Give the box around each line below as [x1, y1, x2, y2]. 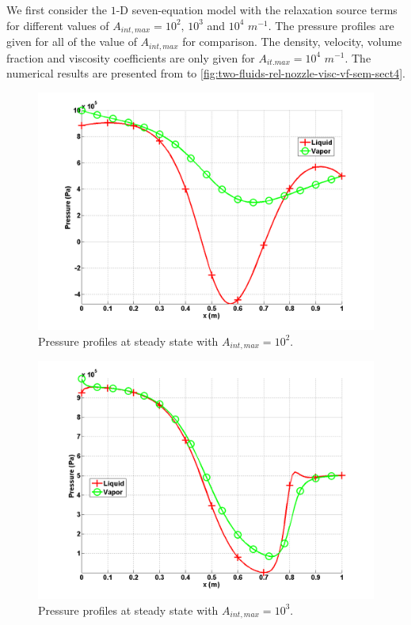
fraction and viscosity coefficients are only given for [6, 49, 255, 66]
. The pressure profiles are [268, 17, 394, 33]
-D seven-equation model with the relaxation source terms [116, 2, 398, 17]
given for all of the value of [6, 33, 137, 50]
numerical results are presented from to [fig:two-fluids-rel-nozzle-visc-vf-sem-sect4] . [6, 65, 405, 81]
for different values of [6, 17, 109, 33]
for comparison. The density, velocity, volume [182, 33, 402, 50]
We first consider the [6, 2, 108, 17]
